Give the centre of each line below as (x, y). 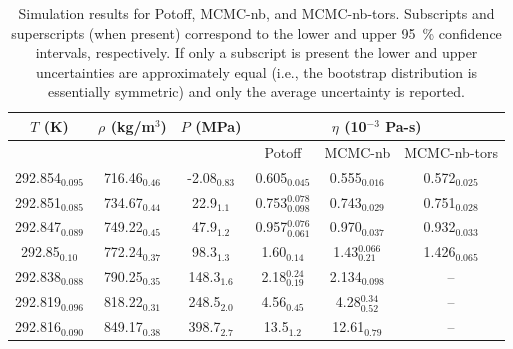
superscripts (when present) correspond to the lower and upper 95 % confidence (256, 32)
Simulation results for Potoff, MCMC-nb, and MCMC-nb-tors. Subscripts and (256, 13)
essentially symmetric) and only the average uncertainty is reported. (256, 91)
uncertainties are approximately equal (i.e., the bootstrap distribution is (256, 71)
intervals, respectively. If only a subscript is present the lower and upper (256, 52)
